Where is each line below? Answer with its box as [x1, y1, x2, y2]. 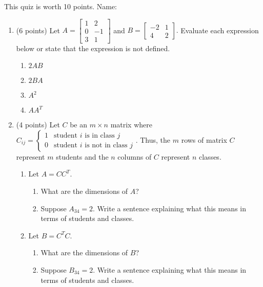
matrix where [110, 119, 152, 130]
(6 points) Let [16, 25, 60, 35]
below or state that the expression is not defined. [16, 42, 170, 53]
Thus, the [140, 134, 171, 145]
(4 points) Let [16, 119, 60, 130]
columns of [117, 151, 152, 162]
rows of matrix [181, 134, 227, 145]
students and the [56, 151, 109, 162]
